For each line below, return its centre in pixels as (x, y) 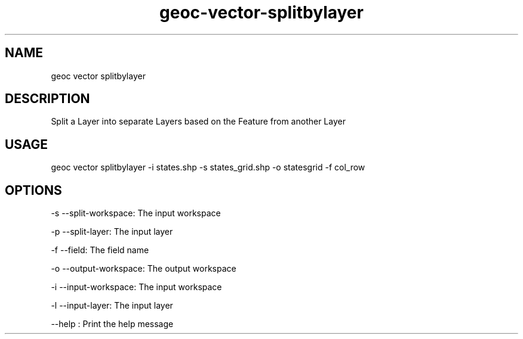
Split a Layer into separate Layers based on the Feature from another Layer (198, 122)
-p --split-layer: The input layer (112, 232)
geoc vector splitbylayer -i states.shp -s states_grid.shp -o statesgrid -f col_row (208, 167)
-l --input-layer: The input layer (112, 306)
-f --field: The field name (100, 250)
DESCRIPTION (47, 99)
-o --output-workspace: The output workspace (144, 269)
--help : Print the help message (112, 324)
